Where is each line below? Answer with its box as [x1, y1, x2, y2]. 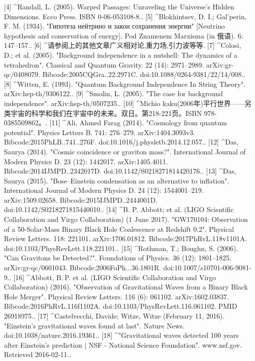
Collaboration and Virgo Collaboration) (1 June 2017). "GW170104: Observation [4, 214, 248, 224]
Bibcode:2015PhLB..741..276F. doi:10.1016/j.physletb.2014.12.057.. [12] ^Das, [4, 137, 239, 147]
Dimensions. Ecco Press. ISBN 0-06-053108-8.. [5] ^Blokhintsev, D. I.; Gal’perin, [4, 11, 247, 21]
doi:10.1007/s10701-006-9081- [163, 262, 252, 273]
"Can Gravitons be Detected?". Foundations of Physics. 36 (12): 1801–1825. [4, 253, 231, 263]
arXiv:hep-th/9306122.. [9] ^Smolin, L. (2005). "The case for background [4, 88, 223, 99]
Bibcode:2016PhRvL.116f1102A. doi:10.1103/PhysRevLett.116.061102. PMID [4, 301, 237, 311]
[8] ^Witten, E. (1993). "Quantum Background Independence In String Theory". [4, 78, 246, 89]
